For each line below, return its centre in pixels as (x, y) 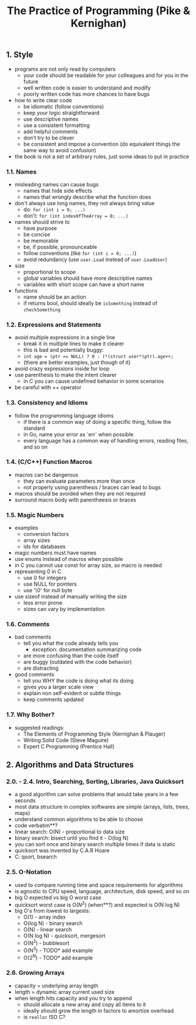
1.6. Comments (28, 625)
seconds (25, 800)
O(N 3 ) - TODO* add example (58, 950)
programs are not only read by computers (65, 69)
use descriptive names (51, 119)
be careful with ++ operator (48, 388)
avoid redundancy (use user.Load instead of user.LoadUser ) (95, 259)
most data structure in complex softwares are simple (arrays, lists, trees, (102, 807)
